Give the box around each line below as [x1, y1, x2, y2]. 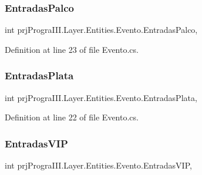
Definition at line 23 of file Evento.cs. [5, 43, 139, 55]
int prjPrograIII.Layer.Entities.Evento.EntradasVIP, [5, 159, 192, 171]
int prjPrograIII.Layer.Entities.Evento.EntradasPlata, [5, 91, 197, 103]
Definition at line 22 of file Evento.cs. [5, 111, 139, 123]
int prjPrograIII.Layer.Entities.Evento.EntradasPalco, [5, 23, 198, 36]
